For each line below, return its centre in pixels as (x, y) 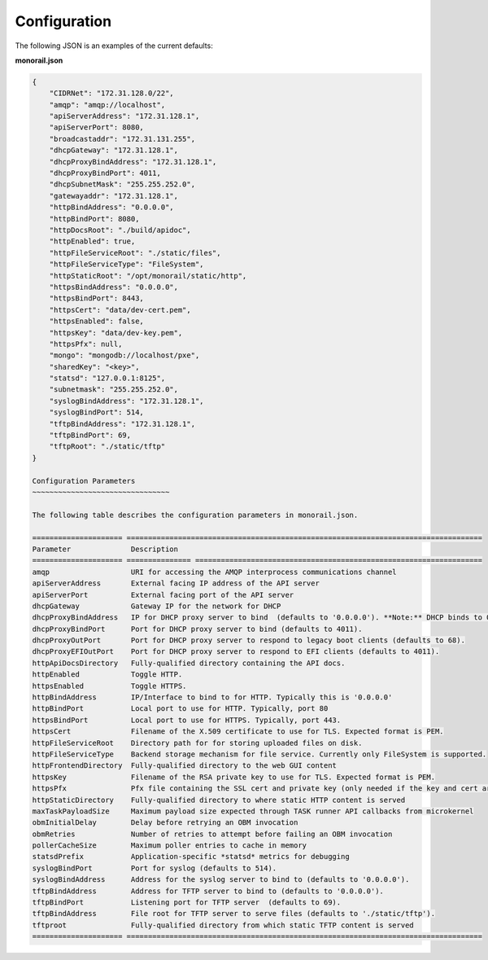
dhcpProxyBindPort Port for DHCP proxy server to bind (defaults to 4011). (197, 629)
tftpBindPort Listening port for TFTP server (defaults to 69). (187, 903)
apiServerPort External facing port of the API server (163, 595)
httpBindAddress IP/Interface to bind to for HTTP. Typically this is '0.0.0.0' (212, 697)
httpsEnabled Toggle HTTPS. (109, 686)
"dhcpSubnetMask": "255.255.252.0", (122, 184)
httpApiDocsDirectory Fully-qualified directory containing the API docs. (189, 663)
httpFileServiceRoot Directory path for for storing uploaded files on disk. (197, 743)
